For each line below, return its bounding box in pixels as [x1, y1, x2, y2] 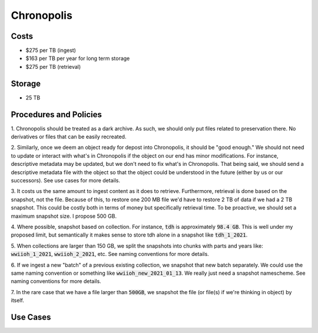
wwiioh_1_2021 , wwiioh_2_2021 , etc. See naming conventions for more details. [11, 251, 209, 258]
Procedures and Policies [11, 109, 102, 119]
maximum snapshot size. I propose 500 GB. [11, 212, 117, 219]
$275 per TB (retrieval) [25, 63, 81, 70]
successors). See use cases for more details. [11, 177, 121, 184]
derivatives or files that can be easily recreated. [11, 133, 127, 141]
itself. [11, 297, 25, 304]
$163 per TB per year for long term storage [25, 55, 130, 62]
